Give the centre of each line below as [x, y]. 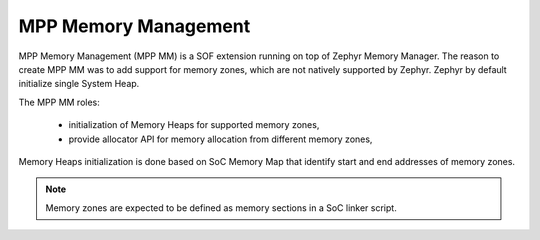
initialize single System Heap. [79, 84]
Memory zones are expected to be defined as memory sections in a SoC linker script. [221, 207]
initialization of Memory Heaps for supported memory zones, [194, 125]
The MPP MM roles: [59, 102]
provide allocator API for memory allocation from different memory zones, [220, 139]
